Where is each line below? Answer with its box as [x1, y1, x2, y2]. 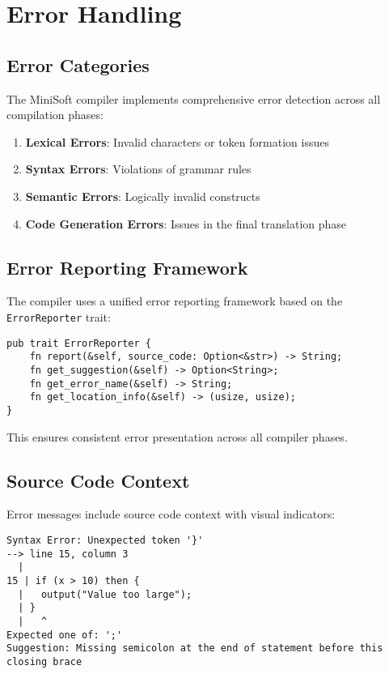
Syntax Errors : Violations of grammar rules [25, 160, 252, 177]
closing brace [6, 655, 82, 668]
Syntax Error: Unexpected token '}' [6, 534, 204, 546]
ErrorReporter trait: [6, 308, 111, 325]
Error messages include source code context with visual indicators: [6, 505, 336, 523]
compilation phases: [6, 106, 104, 123]
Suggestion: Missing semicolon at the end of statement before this [6, 642, 383, 655]
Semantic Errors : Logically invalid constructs [25, 187, 260, 204]
